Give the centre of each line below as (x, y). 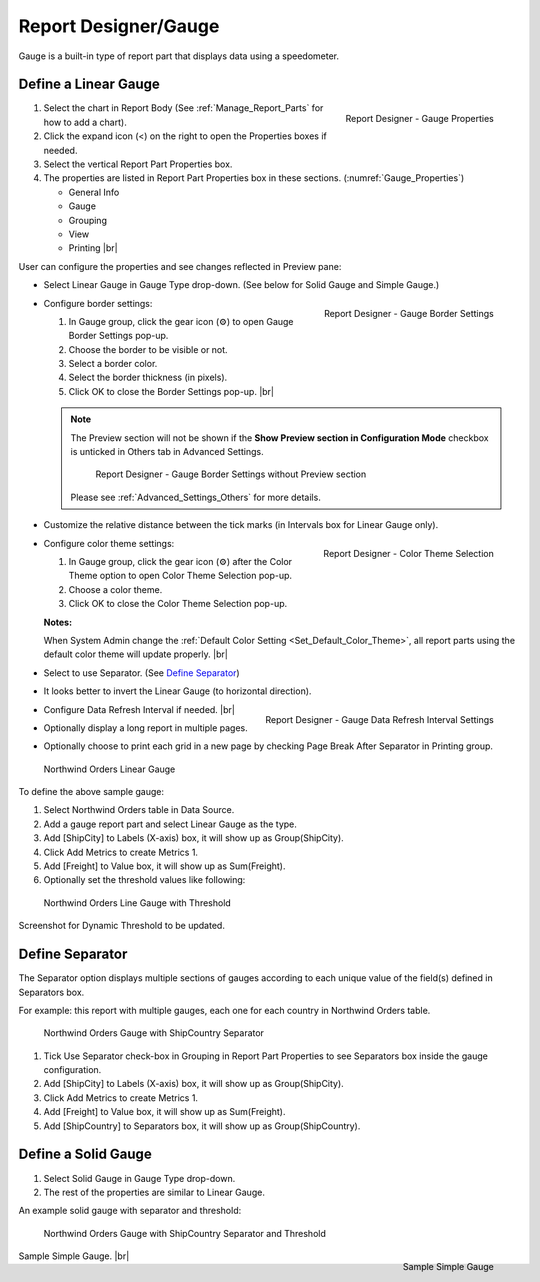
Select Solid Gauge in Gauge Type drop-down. (139, 1178)
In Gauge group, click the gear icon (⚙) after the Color (180, 561)
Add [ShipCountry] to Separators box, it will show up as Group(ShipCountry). (202, 1126)
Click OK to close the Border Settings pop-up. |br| (171, 391)
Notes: (58, 622)
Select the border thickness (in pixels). (148, 377)
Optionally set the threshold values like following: (144, 880)
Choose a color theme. (115, 589)
